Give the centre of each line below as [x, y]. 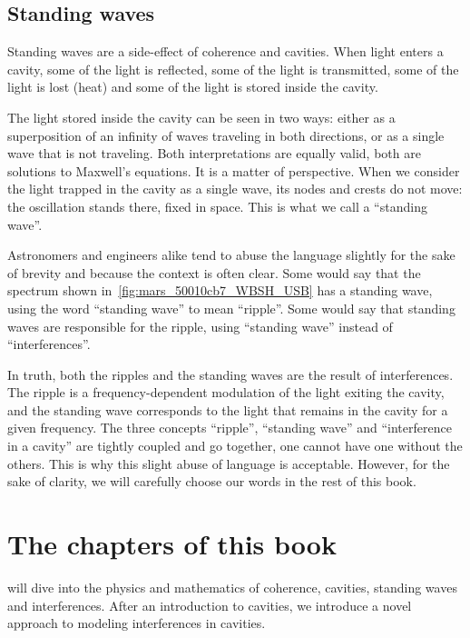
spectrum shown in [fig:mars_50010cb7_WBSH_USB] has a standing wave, [220, 290]
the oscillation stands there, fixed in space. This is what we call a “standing [217, 206]
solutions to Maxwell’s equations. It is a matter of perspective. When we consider [234, 170]
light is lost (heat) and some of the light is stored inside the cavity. [193, 87]
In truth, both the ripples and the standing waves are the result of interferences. [230, 374]
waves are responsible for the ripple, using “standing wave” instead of [200, 326]
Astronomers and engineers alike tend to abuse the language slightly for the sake [231, 255]
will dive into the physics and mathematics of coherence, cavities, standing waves [232, 587]
